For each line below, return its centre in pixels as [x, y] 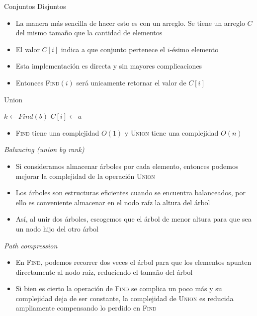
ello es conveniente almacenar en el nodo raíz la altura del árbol [113, 202]
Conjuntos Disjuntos [35, 6]
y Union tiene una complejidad [171, 132]
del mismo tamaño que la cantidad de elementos [89, 33]
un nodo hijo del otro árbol [57, 228]
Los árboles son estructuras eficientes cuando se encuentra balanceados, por [130, 193]
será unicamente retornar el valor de [131, 82]
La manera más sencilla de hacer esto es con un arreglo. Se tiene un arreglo [130, 23]
